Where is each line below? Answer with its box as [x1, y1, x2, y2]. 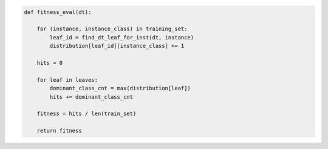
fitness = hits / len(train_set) [36, 110, 137, 118]
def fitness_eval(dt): [24, 8, 92, 15]
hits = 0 [36, 59, 63, 66]
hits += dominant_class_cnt [49, 93, 134, 100]
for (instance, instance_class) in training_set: [36, 25, 188, 33]
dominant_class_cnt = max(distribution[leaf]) [49, 85, 191, 92]
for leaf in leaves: [36, 76, 98, 83]
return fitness [36, 127, 82, 134]
